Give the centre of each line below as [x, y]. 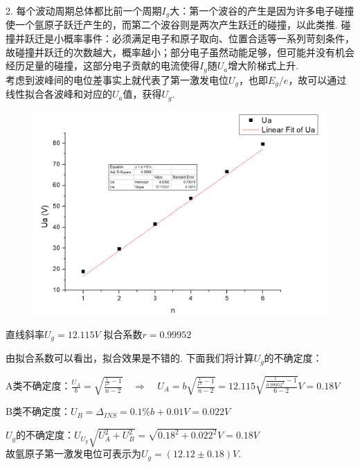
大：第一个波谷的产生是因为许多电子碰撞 [262, 10]
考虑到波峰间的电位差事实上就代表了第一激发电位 [117, 79]
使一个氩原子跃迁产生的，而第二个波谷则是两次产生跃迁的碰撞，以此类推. [172, 25]
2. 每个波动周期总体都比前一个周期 [84, 10]
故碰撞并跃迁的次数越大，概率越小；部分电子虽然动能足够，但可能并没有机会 [180, 52]
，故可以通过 [317, 79]
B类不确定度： [38, 411]
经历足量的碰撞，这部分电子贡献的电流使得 [102, 65]
